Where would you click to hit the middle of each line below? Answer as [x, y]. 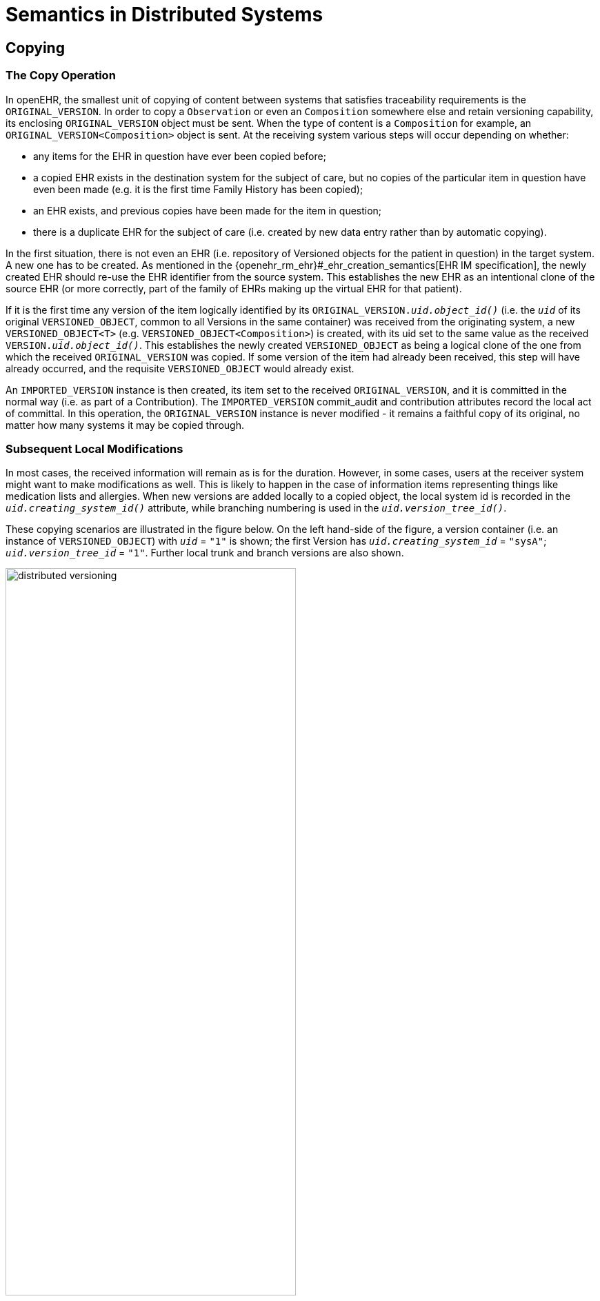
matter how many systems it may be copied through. [125, 425]
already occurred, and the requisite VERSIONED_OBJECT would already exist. [180, 368]
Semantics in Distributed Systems [164, 14]
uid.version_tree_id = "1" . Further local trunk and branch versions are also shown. [205, 553]
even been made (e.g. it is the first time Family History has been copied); [198, 189]
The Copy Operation [61, 75]
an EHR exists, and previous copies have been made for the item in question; [208, 210]
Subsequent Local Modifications [94, 448]
